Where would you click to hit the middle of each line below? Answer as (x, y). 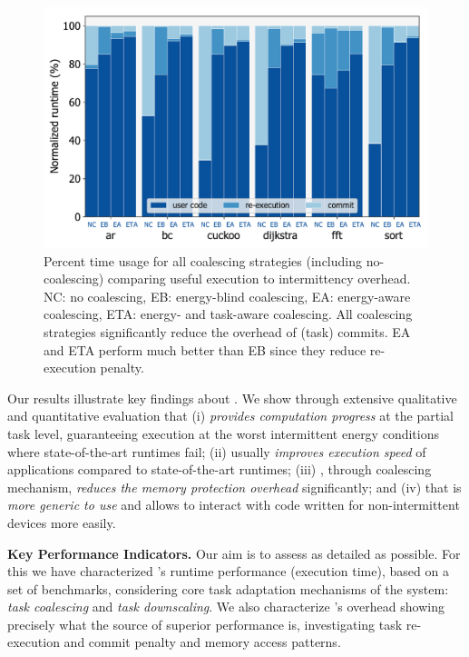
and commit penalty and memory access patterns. (202, 642)
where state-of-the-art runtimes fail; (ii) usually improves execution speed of (217, 451)
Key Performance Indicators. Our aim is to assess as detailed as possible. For (234, 553)
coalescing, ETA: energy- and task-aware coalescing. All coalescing (228, 314)
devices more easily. (62, 522)
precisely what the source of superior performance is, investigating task (205, 624)
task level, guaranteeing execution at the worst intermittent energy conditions (223, 433)
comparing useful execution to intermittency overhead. (259, 279)
